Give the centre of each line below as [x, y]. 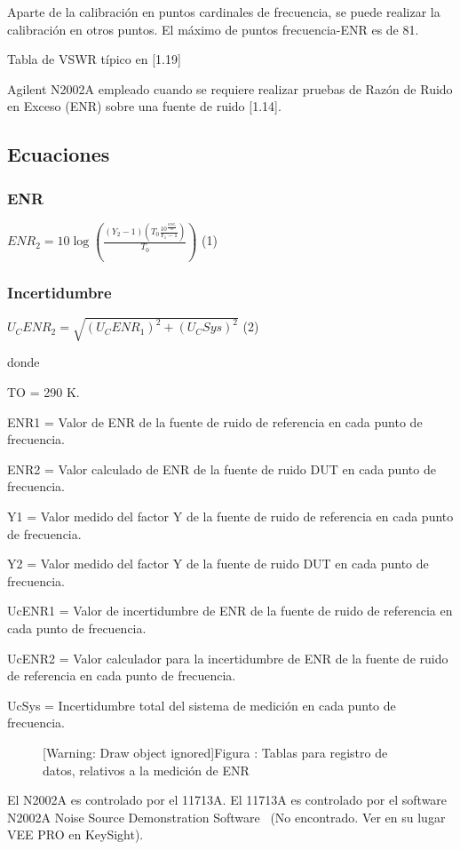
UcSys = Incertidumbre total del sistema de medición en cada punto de [202, 705]
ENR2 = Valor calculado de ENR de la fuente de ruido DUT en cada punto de [222, 469]
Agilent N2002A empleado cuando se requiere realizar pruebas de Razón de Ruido [230, 88]
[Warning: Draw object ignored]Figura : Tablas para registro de [215, 752]
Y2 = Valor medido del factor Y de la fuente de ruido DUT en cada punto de [218, 564]
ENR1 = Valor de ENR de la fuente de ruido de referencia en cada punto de [215, 421]
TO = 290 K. [44, 392]
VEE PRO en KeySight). [75, 834]
